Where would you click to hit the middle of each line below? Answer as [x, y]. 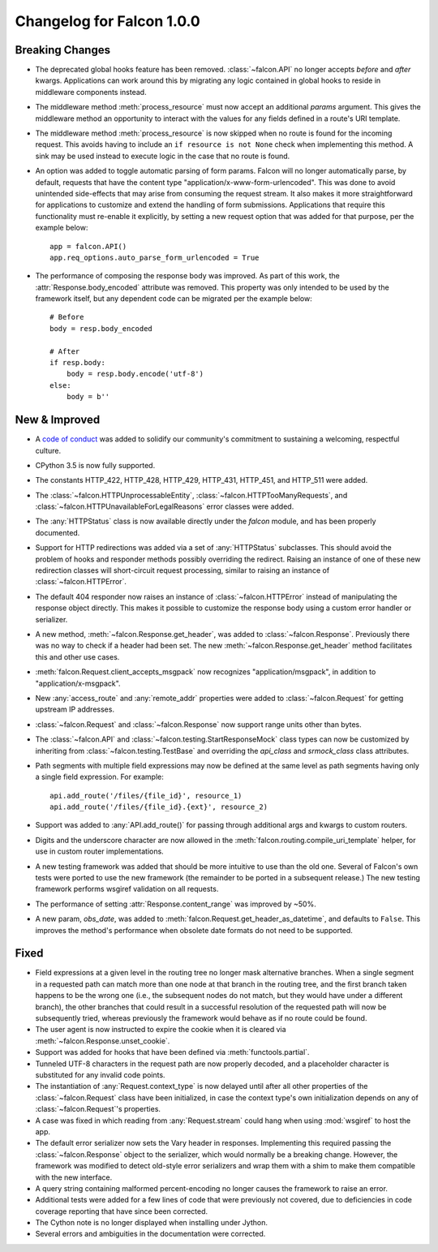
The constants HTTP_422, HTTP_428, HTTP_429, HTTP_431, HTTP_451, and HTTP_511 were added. [202, 480]
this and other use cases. [77, 656]
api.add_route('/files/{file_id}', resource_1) [146, 796]
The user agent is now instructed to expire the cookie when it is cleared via [161, 1030]
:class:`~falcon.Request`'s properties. [98, 1109]
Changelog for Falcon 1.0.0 [107, 21]
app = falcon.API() [88, 246]
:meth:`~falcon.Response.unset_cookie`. [103, 1041]
